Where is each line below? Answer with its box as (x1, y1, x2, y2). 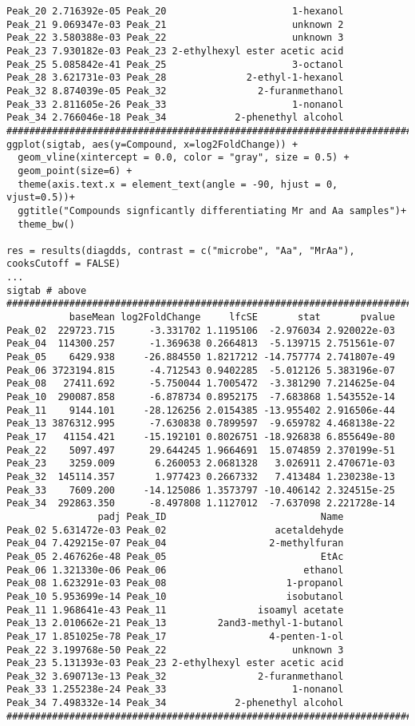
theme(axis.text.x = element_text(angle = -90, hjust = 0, (18, 178, 338, 190)
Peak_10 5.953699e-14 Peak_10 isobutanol (6, 590, 344, 602)
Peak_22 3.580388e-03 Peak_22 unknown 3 (6, 32, 344, 44)
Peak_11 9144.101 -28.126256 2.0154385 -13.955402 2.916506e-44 (6, 404, 395, 416)
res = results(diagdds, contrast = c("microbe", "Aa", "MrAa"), (6, 244, 355, 256)
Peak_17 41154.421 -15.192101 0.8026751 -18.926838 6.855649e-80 (6, 431, 395, 442)
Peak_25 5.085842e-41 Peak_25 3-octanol (6, 58, 344, 70)
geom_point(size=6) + (18, 165, 132, 177)
